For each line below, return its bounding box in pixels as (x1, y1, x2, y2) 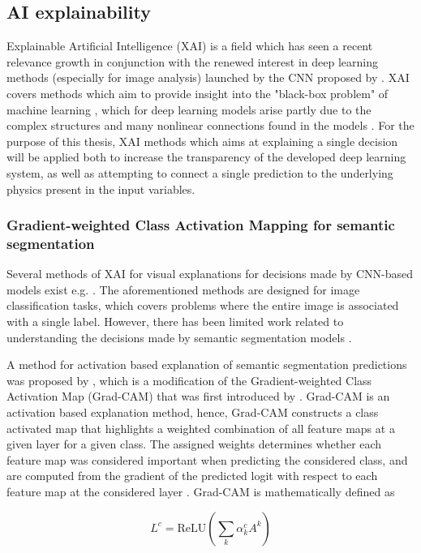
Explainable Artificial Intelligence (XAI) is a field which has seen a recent (6, 37, 373, 54)
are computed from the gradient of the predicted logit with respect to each (6, 467, 378, 484)
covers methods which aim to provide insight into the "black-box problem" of (6, 84, 389, 101)
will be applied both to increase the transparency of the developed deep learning (6, 148, 406, 165)
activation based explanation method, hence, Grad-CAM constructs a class (6, 404, 379, 421)
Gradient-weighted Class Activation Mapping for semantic (6, 215, 395, 235)
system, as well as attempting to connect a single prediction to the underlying (6, 164, 393, 181)
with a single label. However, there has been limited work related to (6, 313, 344, 330)
